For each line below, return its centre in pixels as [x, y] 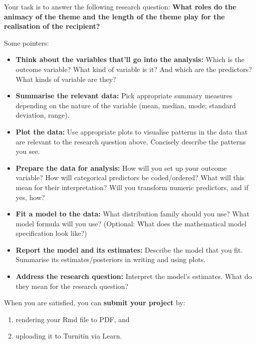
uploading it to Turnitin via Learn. [69, 336]
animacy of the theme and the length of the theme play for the [115, 16]
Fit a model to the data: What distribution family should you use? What [132, 214]
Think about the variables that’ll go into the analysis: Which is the [130, 59]
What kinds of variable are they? [66, 79]
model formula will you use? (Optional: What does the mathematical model [131, 223]
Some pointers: [27, 42]
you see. [28, 151]
